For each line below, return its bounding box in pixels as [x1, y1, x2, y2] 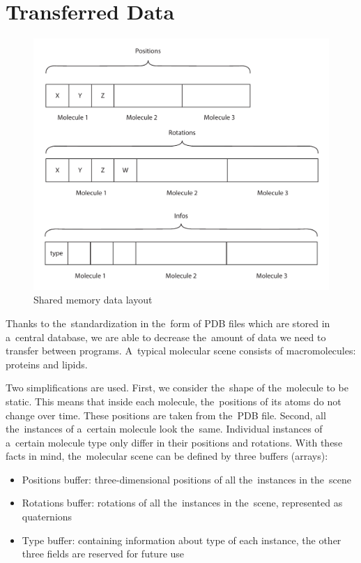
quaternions [22, 509, 72, 524]
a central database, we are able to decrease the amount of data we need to [6, 329, 326, 344]
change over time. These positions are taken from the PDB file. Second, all [6, 407, 326, 422]
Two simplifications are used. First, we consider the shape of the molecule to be [6, 380, 348, 395]
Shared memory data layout [33, 292, 153, 307]
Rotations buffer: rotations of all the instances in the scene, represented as [22, 495, 343, 510]
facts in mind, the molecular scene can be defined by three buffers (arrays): [6, 449, 328, 463]
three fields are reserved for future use [22, 546, 185, 561]
